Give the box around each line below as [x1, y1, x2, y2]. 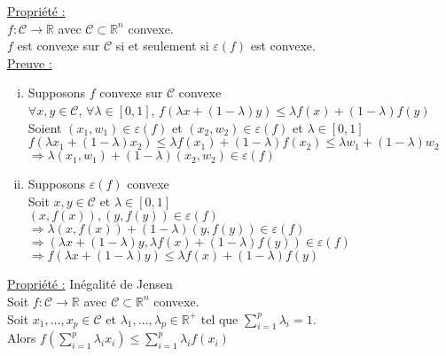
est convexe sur [17, 36, 100, 55]
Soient [27, 118, 62, 136]
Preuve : [7, 53, 52, 72]
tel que [200, 309, 239, 328]
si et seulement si [115, 36, 209, 55]
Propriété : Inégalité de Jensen [7, 275, 173, 293]
